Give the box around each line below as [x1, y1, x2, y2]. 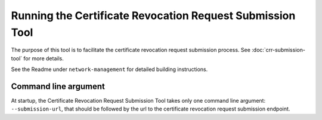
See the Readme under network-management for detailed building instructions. [11, 66, 208, 73]
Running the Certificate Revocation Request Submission [11, 9, 296, 22]
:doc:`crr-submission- [251, 47, 305, 54]
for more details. [23, 54, 64, 62]
